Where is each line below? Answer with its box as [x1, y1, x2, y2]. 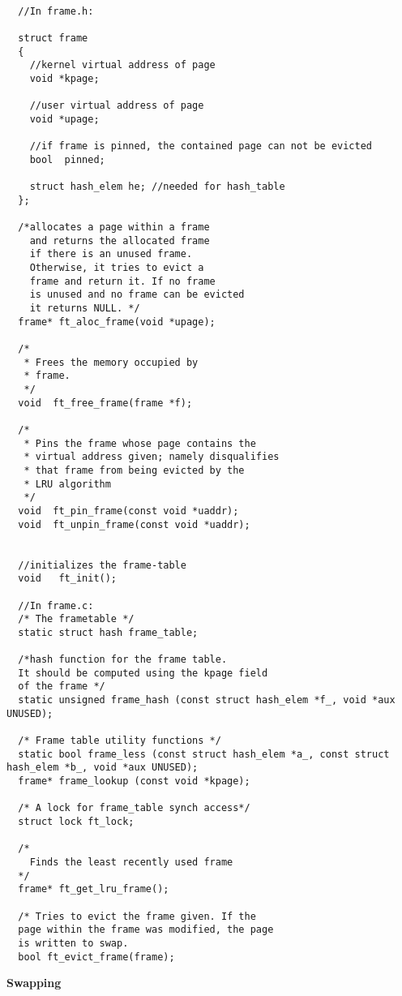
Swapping [6, 974, 62, 991]
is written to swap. [18, 937, 129, 949]
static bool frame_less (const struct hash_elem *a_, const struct [18, 748, 390, 760]
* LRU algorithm [24, 478, 111, 490]
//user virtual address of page [29, 100, 204, 112]
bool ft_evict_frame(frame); [18, 951, 175, 963]
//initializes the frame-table [18, 559, 186, 571]
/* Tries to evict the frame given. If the [18, 910, 256, 922]
